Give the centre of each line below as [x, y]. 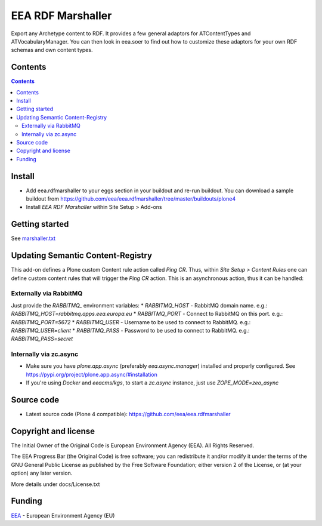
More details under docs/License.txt [55, 484]
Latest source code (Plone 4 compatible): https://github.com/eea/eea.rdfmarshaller [128, 414]
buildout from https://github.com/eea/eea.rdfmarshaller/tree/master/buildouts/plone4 [131, 199]
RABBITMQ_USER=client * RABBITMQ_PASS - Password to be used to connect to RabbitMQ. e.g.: [130, 330]
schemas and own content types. [52, 50]
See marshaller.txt [33, 238]
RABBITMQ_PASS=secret [42, 339]
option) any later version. [42, 473]
